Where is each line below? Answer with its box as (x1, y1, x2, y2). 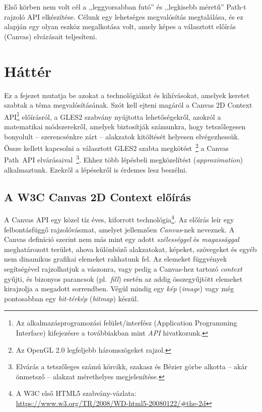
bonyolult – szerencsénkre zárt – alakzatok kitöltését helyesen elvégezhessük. (4, 131, 240, 141)
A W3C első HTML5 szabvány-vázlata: (16, 388, 137, 398)
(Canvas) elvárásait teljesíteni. (4, 31, 97, 41)
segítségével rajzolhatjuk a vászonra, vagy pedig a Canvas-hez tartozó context (4, 264, 242, 274)
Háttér (4, 60, 51, 81)
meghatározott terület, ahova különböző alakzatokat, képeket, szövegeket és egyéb (4, 243, 257, 254)
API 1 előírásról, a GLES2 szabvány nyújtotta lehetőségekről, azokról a (4, 110, 221, 122)
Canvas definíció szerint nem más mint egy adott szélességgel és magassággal (4, 234, 239, 244)
